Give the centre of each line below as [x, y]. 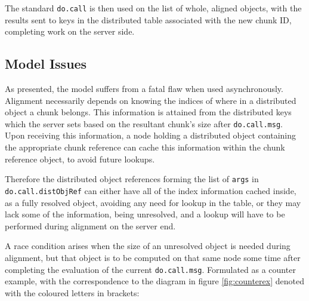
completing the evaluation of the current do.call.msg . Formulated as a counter [150, 269]
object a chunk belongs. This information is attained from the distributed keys [148, 112]
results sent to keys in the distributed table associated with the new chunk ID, [148, 19]
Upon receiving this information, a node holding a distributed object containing [151, 135]
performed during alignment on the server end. [90, 225]
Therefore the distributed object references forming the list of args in [132, 179]
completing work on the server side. [70, 31]
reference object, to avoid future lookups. [80, 159]
